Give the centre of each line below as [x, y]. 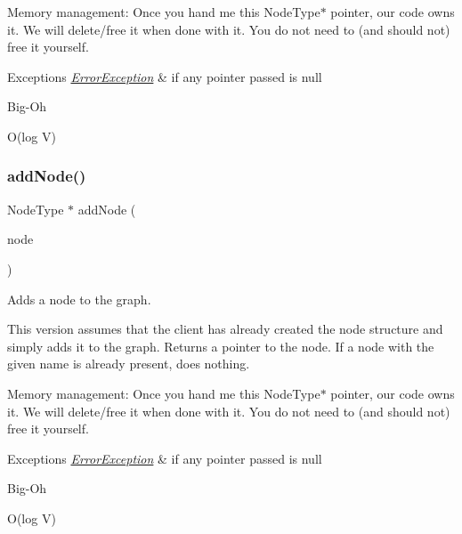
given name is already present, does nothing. [129, 364]
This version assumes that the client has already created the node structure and [225, 329]
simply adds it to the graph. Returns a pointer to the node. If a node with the [221, 346]
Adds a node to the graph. [79, 299]
